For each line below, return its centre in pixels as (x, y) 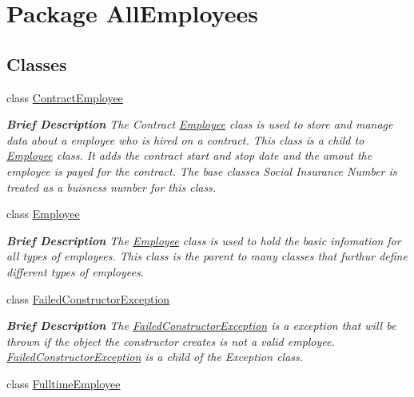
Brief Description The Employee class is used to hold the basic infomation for (204, 240)
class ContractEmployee (65, 97)
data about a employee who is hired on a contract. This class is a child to (185, 139)
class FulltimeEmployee (64, 383)
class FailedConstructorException (88, 298)
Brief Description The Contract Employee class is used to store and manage (200, 124)
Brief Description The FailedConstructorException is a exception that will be (201, 326)
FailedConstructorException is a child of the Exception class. (155, 357)
